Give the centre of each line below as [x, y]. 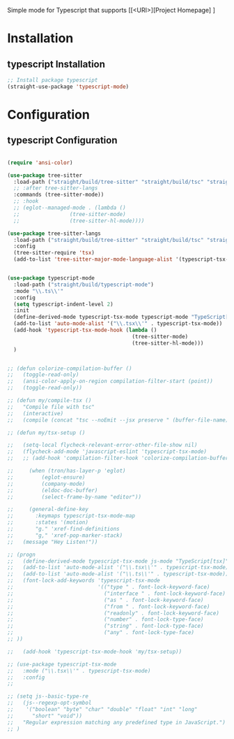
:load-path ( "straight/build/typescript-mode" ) [84, 285]
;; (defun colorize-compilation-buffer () [70, 368]
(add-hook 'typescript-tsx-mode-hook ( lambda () [85, 330]
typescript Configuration [62, 140]
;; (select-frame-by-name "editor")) [74, 497]
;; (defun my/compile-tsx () [49, 401]
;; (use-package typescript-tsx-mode [62, 664]
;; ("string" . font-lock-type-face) [106, 626]
